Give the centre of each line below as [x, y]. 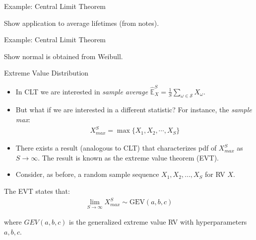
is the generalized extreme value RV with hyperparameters [158, 222]
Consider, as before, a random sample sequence [87, 174]
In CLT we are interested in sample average [82, 91]
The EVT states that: [37, 191]
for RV [215, 174]
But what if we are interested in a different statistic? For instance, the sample [134, 110]
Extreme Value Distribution [46, 73]
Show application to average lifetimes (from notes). [82, 23]
